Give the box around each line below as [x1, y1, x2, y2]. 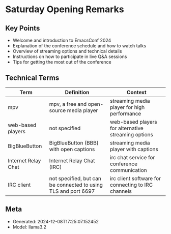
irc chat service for [110, 154, 155, 161]
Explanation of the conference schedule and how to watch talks [12, 43, 147, 49]
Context [126, 89, 147, 96]
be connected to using [49, 181, 103, 188]
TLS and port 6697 [49, 187, 95, 194]
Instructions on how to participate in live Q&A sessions [12, 53, 127, 60]
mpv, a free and [49, 100, 87, 107]
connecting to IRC [110, 181, 153, 188]
